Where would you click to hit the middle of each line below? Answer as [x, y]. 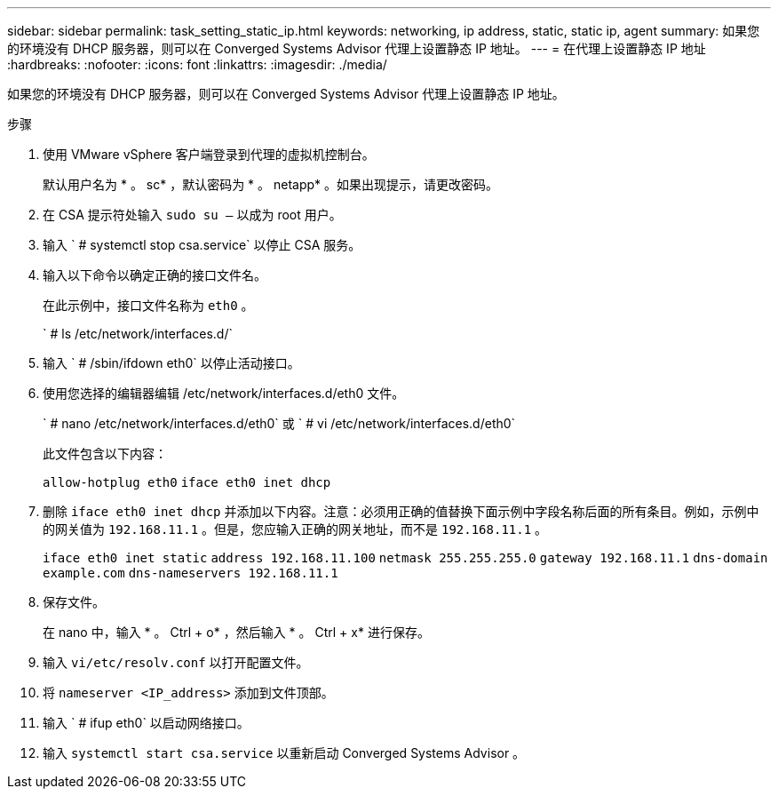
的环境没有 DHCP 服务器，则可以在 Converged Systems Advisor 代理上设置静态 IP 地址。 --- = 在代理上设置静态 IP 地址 [357, 48]
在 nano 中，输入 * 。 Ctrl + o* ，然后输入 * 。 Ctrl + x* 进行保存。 [236, 632]
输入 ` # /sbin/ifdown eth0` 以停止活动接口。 [171, 363]
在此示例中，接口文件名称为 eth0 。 [148, 305]
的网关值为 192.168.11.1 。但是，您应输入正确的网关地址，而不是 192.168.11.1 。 [295, 529]
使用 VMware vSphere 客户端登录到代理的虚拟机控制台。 [209, 154]
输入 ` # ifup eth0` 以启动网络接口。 [146, 723]
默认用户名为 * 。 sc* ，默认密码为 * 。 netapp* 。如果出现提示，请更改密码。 [271, 184]
